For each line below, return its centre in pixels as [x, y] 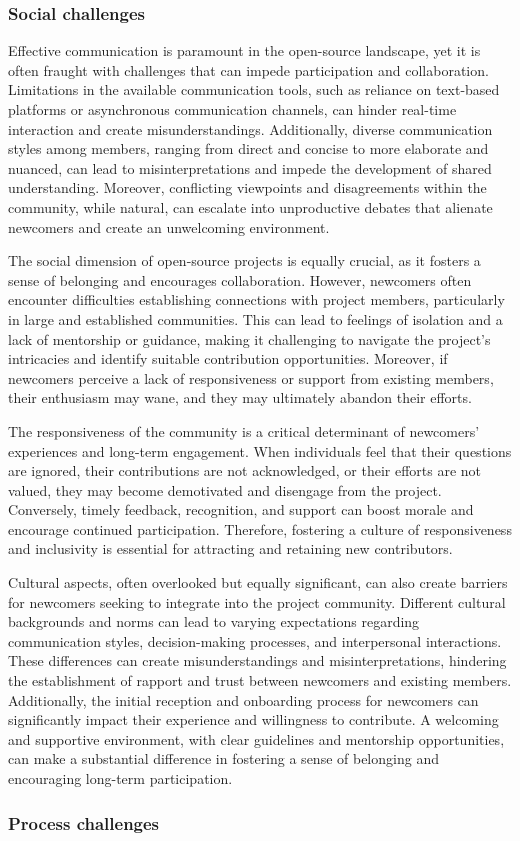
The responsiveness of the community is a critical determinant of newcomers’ [244, 430]
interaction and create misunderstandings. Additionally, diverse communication [250, 128]
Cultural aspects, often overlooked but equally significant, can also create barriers [258, 582]
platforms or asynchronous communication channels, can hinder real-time [232, 109]
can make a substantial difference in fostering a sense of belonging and [223, 758]
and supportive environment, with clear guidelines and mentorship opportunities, [256, 738]
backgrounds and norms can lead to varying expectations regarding [214, 621]
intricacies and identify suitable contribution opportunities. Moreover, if [228, 358]
